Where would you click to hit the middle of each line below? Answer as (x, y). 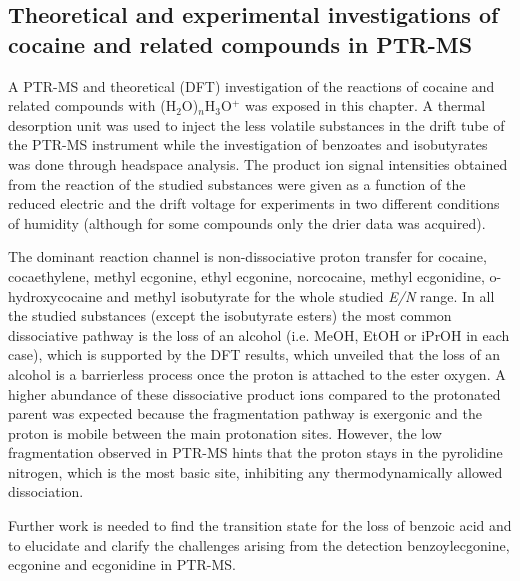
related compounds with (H (92, 105)
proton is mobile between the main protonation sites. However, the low (225, 432)
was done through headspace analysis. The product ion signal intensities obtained (258, 163)
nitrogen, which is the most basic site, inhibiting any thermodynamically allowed (255, 471)
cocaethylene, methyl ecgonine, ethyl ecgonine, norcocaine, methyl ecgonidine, (246, 275)
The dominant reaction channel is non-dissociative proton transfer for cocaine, (247, 256)
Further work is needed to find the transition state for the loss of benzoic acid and (260, 525)
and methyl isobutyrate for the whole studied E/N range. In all (300, 295)
